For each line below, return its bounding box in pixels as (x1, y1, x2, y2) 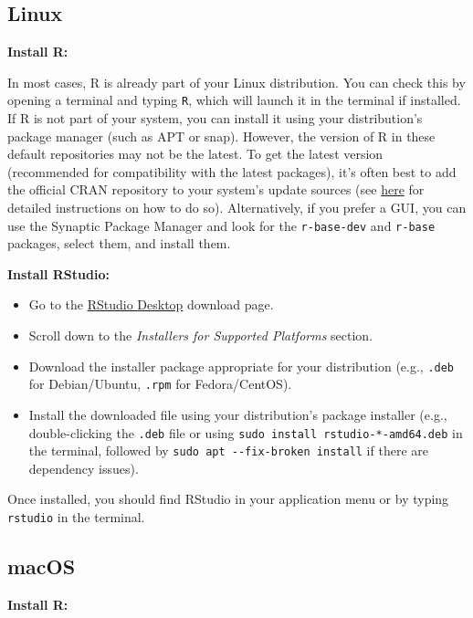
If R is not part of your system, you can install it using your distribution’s (7, 109, 423, 128)
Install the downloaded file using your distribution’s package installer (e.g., (28, 404, 447, 424)
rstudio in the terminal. (7, 508, 145, 527)
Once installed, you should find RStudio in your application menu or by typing (7, 489, 449, 508)
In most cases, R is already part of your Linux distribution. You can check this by (7, 72, 466, 91)
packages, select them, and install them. (7, 234, 231, 253)
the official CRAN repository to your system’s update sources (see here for (7, 180, 425, 199)
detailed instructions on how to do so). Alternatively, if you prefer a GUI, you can (7, 198, 467, 217)
